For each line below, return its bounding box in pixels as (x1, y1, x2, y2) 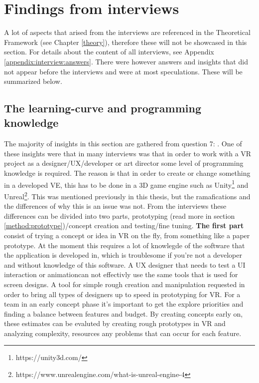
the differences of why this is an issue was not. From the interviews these (4, 201, 227, 211)
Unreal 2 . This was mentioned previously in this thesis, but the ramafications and (4, 189, 251, 201)
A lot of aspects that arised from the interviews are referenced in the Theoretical (4, 27, 251, 37)
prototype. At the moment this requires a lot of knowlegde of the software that (4, 240, 245, 250)
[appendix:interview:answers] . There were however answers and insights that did (4, 56, 248, 66)
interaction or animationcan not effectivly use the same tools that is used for (4, 269, 238, 280)
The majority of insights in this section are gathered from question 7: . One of (4, 138, 242, 149)
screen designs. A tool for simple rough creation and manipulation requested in (4, 279, 245, 289)
